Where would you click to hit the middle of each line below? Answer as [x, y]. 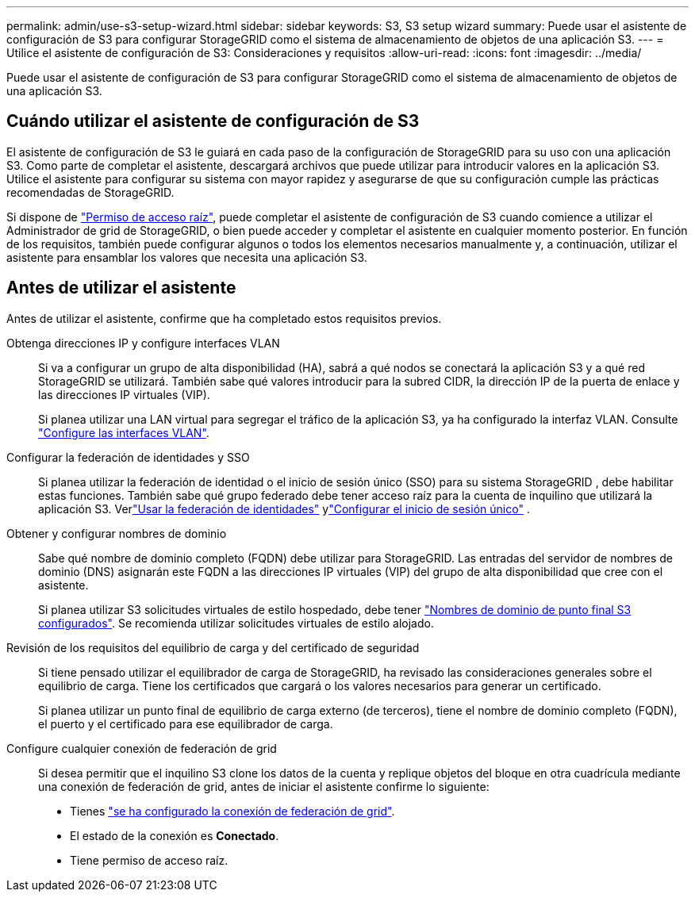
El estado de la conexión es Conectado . [175, 835]
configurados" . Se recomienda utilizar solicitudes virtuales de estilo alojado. [236, 623]
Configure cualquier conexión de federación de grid [142, 748]
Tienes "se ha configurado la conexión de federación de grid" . [232, 811]
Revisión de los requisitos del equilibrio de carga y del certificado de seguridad [213, 647]
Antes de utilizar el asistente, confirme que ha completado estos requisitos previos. [224, 318]
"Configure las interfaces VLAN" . [124, 432]
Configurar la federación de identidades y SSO [128, 457]
